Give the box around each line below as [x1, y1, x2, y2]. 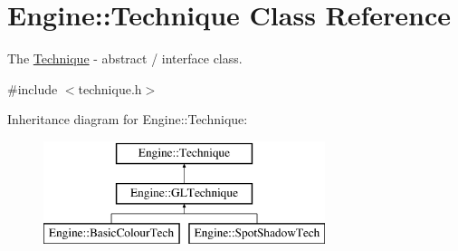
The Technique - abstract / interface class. [7, 49, 243, 68]
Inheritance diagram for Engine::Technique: [7, 110, 248, 129]
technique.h [78, 79, 142, 98]
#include [7, 79, 58, 98]
